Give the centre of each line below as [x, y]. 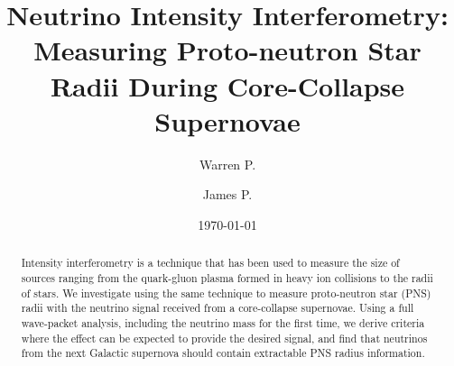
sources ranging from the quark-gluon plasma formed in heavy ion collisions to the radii [227, 277]
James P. [227, 194]
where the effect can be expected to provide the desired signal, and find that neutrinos [224, 338]
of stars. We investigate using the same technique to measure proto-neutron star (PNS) [226, 293]
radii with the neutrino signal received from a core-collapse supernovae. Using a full [218, 308]
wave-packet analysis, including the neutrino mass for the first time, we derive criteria [223, 322]
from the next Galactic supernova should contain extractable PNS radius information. [223, 353]
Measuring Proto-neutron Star [227, 50]
